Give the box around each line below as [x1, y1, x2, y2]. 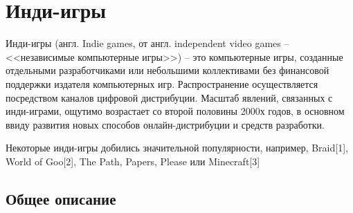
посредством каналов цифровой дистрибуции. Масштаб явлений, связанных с [6, 90, 333, 104]
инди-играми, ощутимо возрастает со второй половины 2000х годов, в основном [6, 104, 345, 118]
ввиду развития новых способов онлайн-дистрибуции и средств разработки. [6, 117, 325, 131]
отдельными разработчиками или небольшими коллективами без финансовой [6, 63, 329, 77]
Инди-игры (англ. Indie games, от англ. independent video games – [6, 36, 289, 50]
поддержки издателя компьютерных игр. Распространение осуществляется [6, 76, 318, 91]
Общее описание [6, 187, 116, 209]
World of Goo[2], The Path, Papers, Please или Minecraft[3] [6, 154, 260, 168]
